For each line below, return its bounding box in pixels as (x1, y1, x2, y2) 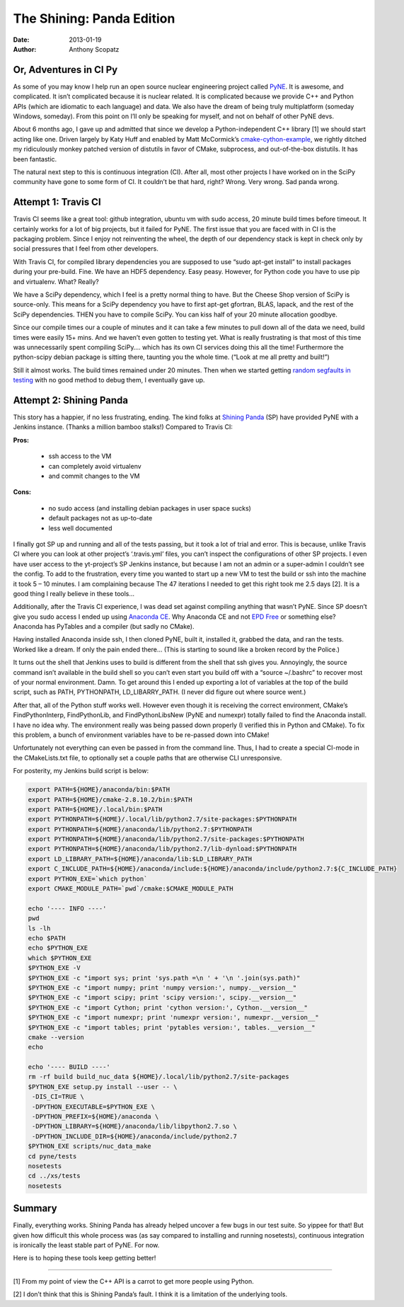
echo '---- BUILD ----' (28, 1063, 111, 1071)
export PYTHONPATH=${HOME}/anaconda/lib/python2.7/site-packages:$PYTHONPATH (28, 835, 304, 843)
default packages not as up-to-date (48, 514, 153, 523)
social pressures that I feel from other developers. (13, 244, 158, 253)
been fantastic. (13, 154, 57, 163)
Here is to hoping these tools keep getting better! (13, 1254, 156, 1262)
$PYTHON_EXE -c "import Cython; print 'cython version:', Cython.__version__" (28, 1003, 308, 1012)
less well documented (48, 524, 112, 532)
